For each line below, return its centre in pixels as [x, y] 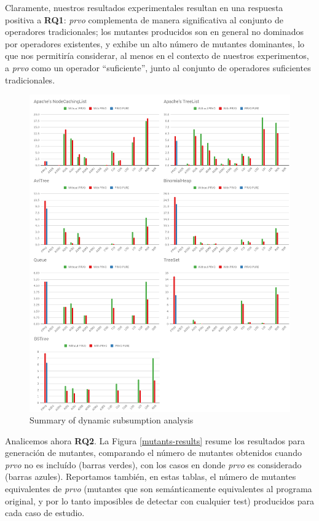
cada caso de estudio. [45, 513]
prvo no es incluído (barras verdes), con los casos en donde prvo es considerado [153, 464]
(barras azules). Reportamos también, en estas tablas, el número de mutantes [151, 477]
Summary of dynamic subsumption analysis [112, 420]
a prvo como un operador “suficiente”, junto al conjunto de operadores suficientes [158, 67]
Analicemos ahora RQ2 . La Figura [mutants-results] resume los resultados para [155, 440]
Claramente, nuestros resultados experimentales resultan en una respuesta [144, 7]
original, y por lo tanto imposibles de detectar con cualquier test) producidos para [160, 500]
